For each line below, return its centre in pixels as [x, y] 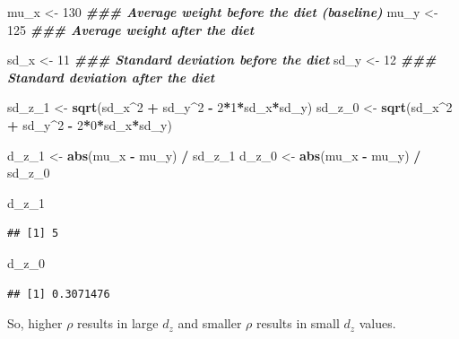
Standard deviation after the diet [111, 77]
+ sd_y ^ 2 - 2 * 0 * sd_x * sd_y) [90, 124]
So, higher [35, 323]
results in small [298, 323]
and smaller [210, 323]
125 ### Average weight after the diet [131, 29]
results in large [118, 323]
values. [377, 323]
